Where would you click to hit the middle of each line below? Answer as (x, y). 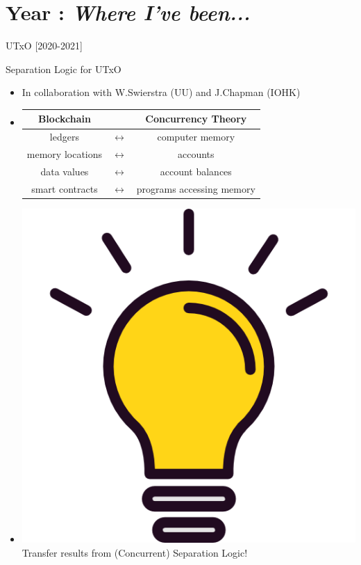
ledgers (64, 137)
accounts (196, 154)
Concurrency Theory (196, 119)
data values (65, 171)
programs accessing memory (196, 188)
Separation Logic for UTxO (64, 69)
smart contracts (65, 188)
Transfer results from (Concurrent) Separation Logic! (135, 552)
